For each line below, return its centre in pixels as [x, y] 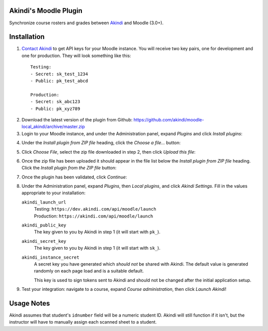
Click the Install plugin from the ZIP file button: [69, 168]
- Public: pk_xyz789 [55, 109]
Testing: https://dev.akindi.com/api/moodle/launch [95, 209]
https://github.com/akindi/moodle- [169, 119]
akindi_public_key [44, 225]
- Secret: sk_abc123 [55, 102]
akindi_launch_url [44, 202]
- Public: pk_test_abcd [59, 81]
